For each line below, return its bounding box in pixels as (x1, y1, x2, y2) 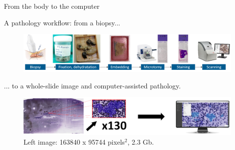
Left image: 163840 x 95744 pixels (23, 136, 125, 147)
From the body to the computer (4, 1, 100, 11)
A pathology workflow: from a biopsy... (4, 17, 120, 27)
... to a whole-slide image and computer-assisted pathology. (4, 80, 181, 90)
